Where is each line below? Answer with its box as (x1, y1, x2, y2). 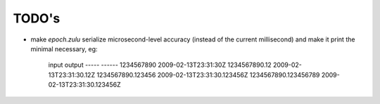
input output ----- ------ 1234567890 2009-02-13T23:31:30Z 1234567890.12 (48, 60, 272, 70)
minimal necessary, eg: (30, 44, 98, 53)
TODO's (13, 11, 61, 26)
